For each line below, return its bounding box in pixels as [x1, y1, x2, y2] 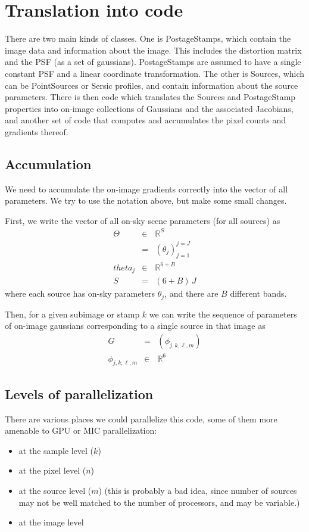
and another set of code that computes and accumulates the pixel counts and [5, 114, 286, 126]
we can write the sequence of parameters [149, 307, 297, 320]
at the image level [18, 516, 84, 528]
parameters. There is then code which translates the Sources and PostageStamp [5, 91, 296, 103]
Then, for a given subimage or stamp [5, 307, 140, 320]
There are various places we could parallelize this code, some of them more [5, 412, 277, 425]
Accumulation [5, 154, 92, 173]
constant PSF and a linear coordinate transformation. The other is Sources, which [5, 67, 305, 79]
